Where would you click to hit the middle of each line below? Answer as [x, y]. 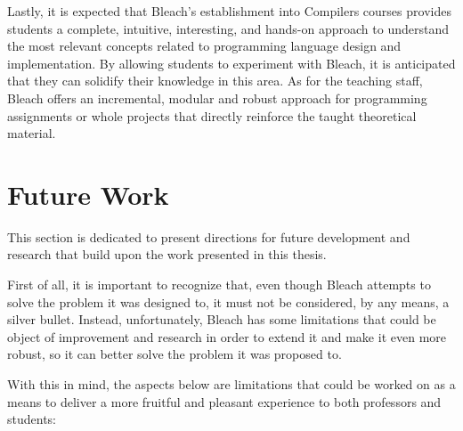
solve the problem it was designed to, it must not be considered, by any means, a [228, 301]
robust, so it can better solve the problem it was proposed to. [175, 354]
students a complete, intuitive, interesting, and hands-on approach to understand [228, 28]
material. [32, 133]
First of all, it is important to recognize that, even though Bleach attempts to [219, 285]
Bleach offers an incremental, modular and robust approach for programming [217, 98]
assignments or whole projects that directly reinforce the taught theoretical [212, 115]
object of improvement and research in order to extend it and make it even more [227, 336]
